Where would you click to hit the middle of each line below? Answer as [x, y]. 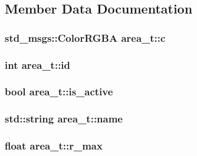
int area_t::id [38, 64]
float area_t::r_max [54, 146]
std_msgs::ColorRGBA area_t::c [85, 37]
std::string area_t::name [64, 119]
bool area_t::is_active [59, 92]
